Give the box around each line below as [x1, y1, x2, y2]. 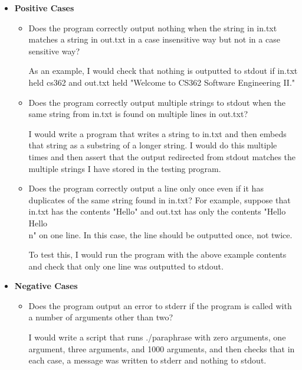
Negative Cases [14, 280, 78, 292]
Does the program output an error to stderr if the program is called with [28, 299, 292, 311]
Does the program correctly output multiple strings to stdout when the [28, 96, 286, 108]
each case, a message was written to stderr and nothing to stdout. [28, 354, 267, 366]
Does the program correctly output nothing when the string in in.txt [28, 21, 277, 34]
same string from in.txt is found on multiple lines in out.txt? [28, 108, 248, 120]
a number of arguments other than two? [28, 311, 173, 323]
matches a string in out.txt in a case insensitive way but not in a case [28, 33, 280, 46]
